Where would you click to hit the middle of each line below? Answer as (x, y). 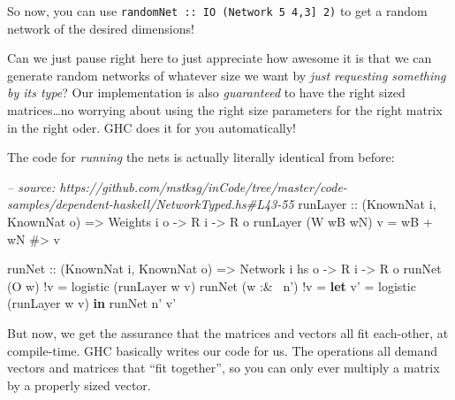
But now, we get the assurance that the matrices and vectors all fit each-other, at (228, 332)
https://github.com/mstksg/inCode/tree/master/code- (203, 186)
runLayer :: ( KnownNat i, (367, 204)
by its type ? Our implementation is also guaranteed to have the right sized (206, 92)
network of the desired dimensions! (101, 28)
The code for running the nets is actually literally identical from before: (201, 157)
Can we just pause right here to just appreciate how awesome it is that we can (220, 58)
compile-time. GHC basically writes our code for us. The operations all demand (223, 350)
